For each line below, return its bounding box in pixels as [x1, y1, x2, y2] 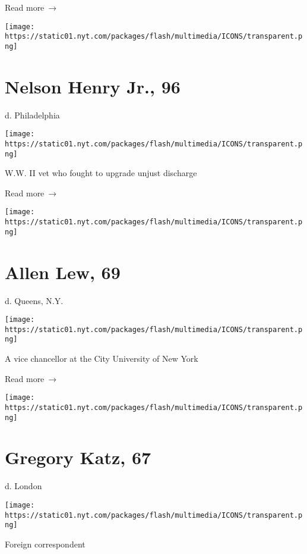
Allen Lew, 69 [5, 259, 121, 284]
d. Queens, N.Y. [5, 294, 64, 306]
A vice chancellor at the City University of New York [5, 352, 198, 365]
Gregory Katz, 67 [5, 445, 151, 470]
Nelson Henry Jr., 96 [5, 74, 181, 98]
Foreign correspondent [5, 537, 86, 550]
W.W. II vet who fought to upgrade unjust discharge [5, 167, 197, 179]
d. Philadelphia [5, 108, 60, 121]
